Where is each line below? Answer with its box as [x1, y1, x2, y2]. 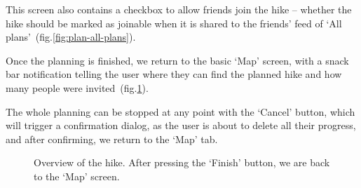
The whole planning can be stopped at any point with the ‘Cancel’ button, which [6, 104, 355, 119]
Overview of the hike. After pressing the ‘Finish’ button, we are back [34, 155, 330, 170]
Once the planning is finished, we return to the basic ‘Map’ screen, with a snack [6, 53, 349, 67]
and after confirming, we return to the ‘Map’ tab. [6, 131, 218, 146]
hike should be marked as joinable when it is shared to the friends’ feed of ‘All [6, 15, 342, 30]
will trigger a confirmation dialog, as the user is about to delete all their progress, [6, 118, 356, 133]
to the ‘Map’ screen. [34, 168, 120, 183]
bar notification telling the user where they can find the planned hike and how [6, 67, 342, 81]
